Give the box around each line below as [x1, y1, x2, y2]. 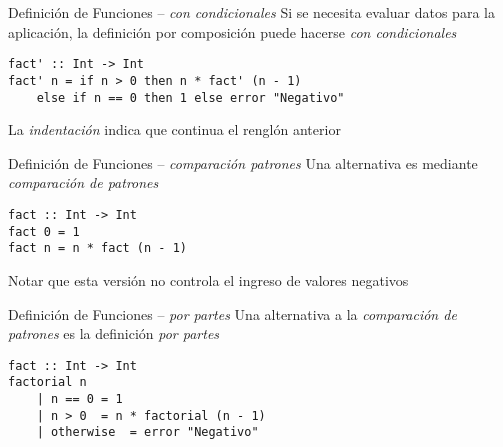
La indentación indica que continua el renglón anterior [8, 119, 341, 140]
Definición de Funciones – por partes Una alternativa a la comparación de [8, 303, 457, 324]
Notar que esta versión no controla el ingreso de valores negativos [8, 269, 409, 290]
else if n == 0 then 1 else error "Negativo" [36, 90, 345, 105]
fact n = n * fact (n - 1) [8, 241, 187, 256]
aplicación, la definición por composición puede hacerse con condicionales [8, 21, 457, 42]
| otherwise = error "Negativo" [36, 425, 259, 440]
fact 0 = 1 [8, 224, 80, 239]
